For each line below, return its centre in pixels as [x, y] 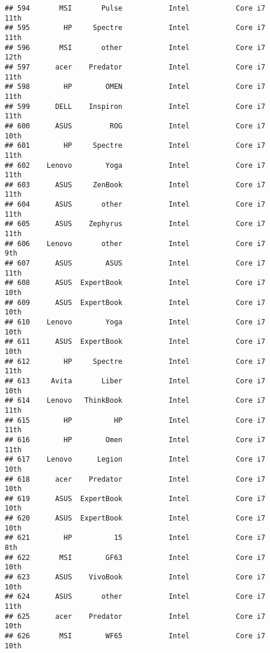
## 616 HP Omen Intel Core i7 [135, 440]
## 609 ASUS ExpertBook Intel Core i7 [135, 302]
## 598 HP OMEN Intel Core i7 [135, 87]
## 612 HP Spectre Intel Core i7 [135, 361]
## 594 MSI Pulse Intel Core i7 [135, 8]
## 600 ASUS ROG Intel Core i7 [135, 126]
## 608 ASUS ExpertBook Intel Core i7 [135, 283]
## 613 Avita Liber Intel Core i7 [135, 381]
